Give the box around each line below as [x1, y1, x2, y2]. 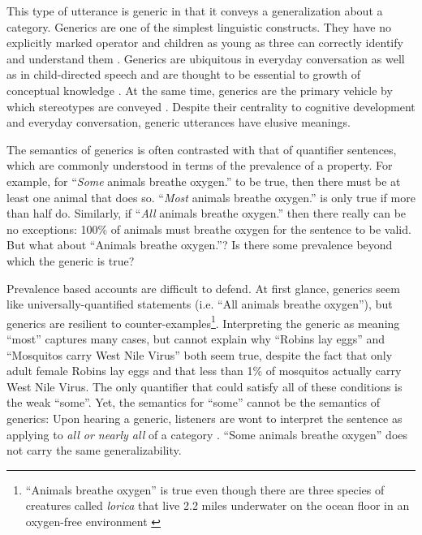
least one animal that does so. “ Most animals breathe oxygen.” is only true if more [6, 188, 416, 205]
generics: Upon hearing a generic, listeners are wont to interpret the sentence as [6, 409, 403, 426]
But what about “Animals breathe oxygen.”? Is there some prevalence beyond [6, 236, 393, 253]
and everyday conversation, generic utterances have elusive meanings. [6, 114, 351, 131]
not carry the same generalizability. [6, 442, 182, 459]
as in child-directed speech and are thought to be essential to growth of [6, 66, 360, 83]
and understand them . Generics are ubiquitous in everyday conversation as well [6, 50, 405, 67]
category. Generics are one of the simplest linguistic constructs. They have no [6, 18, 391, 35]
